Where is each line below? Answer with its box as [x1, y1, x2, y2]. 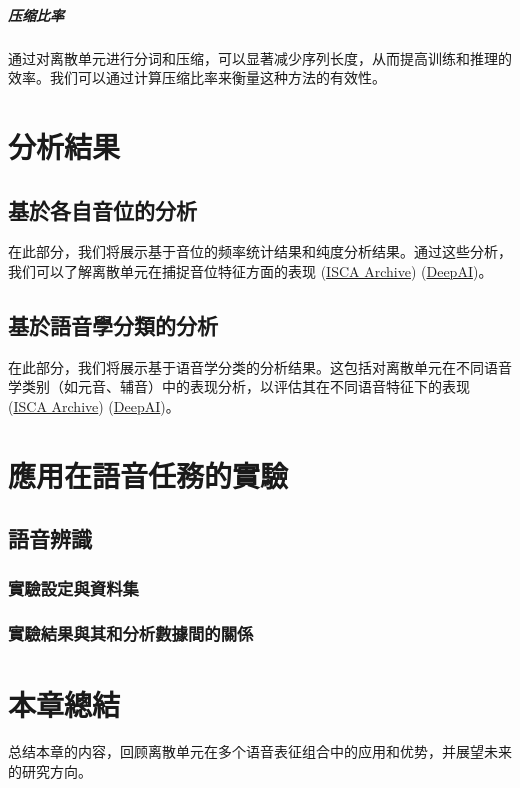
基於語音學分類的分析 [8, 309, 218, 340]
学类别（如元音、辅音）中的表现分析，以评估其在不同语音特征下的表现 [8, 376, 470, 397]
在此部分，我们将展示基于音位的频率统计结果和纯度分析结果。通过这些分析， [8, 241, 512, 262]
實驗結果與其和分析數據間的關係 [8, 621, 254, 646]
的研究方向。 [8, 761, 92, 782]
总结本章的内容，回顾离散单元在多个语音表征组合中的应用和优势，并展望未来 [8, 741, 512, 762]
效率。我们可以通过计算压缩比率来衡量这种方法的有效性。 [8, 67, 386, 88]
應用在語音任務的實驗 [8, 454, 289, 495]
